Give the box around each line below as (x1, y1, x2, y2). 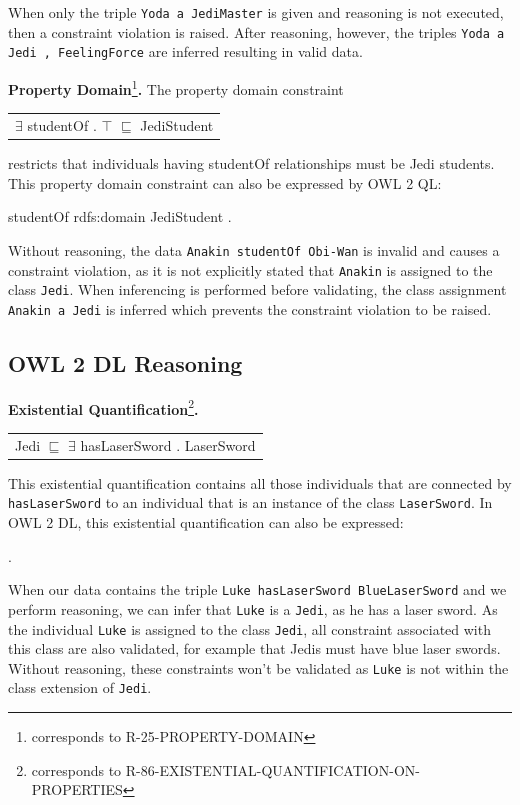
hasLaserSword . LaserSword (80, 434, 256, 455)
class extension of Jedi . (8, 677, 152, 698)
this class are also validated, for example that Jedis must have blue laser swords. (8, 638, 501, 659)
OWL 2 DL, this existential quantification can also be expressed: (8, 512, 404, 533)
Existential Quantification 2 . (8, 395, 199, 419)
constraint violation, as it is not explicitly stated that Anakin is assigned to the (8, 259, 493, 280)
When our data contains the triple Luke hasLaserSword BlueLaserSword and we (8, 579, 507, 600)
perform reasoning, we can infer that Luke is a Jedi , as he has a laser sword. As (8, 598, 498, 619)
